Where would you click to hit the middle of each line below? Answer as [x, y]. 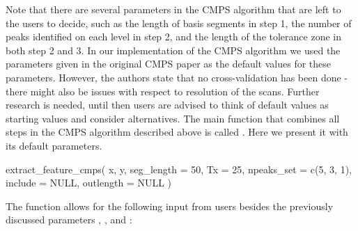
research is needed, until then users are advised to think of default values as [167, 105]
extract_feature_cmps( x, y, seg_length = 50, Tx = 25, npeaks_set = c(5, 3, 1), [179, 169]
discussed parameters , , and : [69, 220]
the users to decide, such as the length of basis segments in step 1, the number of [179, 23]
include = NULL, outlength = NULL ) [89, 183]
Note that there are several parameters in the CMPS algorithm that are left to [173, 9]
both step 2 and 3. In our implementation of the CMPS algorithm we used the [173, 50]
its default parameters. [54, 145]
